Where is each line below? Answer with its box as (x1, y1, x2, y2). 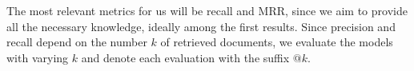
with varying (6, 49, 69, 65)
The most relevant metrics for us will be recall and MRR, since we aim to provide (6, 2, 408, 18)
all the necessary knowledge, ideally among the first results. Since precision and (6, 18, 396, 34)
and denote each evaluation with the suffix (81, 49, 290, 65)
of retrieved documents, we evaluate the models (160, 34, 393, 50)
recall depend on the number (6, 34, 147, 50)
